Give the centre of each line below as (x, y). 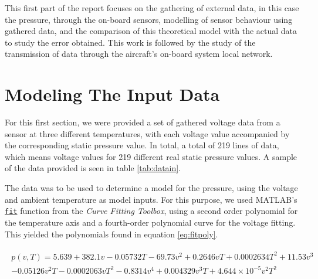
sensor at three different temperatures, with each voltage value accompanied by (147, 133)
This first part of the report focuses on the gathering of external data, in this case (152, 8)
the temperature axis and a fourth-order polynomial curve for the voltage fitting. (150, 222)
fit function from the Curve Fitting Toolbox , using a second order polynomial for (151, 211)
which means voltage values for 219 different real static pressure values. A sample (151, 156)
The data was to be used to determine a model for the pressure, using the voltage (151, 188)
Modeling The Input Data (112, 94)
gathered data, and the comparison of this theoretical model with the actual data (151, 31)
